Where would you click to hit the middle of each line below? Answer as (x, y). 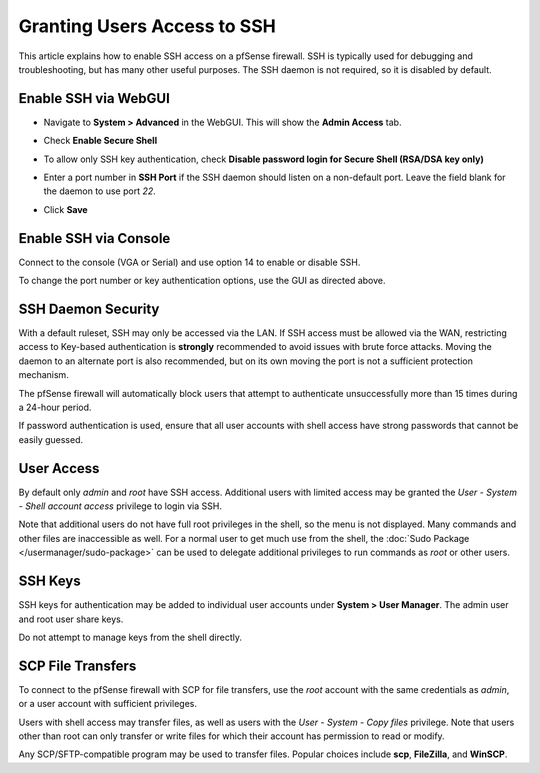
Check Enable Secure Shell (100, 141)
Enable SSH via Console (94, 238)
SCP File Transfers (77, 665)
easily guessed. (51, 439)
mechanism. (43, 375)
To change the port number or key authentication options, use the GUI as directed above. (202, 281)
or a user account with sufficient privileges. (107, 704)
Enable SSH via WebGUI (94, 98)
